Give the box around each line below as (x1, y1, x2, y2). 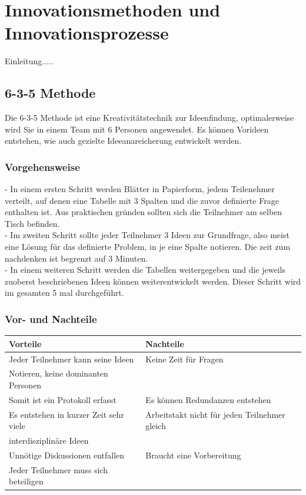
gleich (145, 420, 166, 432)
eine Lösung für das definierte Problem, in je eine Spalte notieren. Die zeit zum (5, 240, 291, 253)
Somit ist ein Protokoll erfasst (9, 393, 117, 405)
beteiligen (9, 475, 44, 487)
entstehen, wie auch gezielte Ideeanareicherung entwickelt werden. (5, 134, 242, 147)
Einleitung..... (5, 55, 54, 67)
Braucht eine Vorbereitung (145, 449, 241, 461)
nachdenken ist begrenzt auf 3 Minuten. (5, 252, 148, 264)
